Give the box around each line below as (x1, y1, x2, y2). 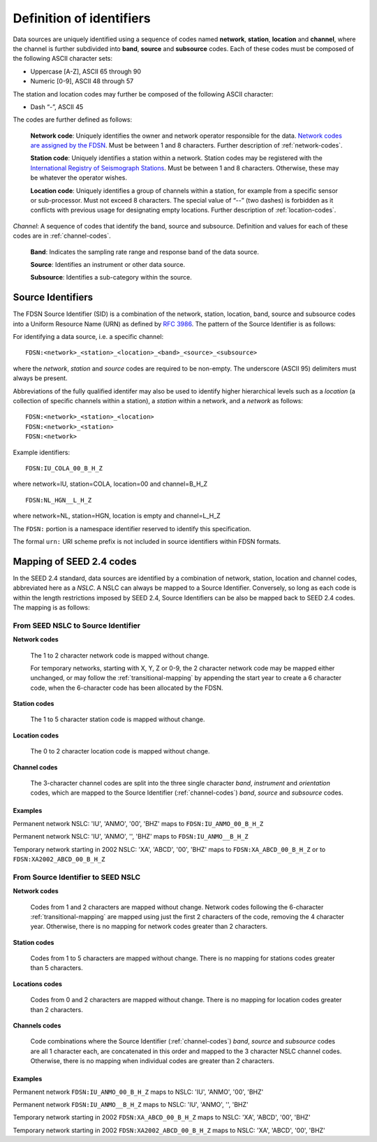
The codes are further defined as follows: (13, 115, 133, 124)
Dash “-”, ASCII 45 (30, 102, 84, 111)
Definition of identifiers (13, 10, 151, 26)
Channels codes (13, 1021, 61, 1030)
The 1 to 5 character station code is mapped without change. (30, 715, 205, 723)
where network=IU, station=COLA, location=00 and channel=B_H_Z (13, 479, 208, 489)
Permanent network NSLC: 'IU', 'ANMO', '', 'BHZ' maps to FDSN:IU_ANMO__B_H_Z (13, 832, 249, 841)
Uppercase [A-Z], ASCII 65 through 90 (30, 67, 141, 75)
